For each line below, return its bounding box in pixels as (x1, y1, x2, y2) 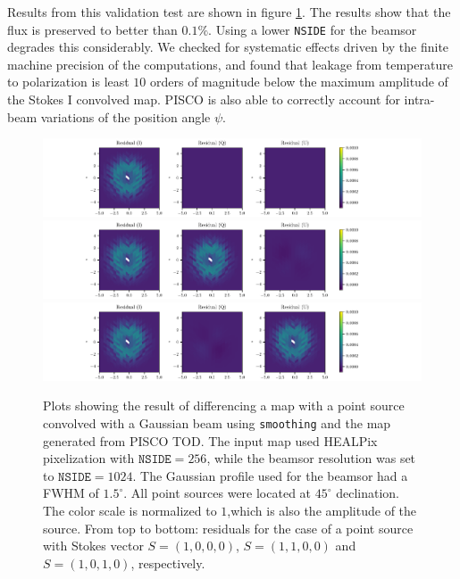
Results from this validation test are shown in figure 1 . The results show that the (7, 3, 451, 21)
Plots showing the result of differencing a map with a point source (43, 396, 405, 415)
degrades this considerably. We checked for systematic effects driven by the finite (7, 37, 449, 56)
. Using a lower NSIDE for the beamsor (208, 20, 417, 38)
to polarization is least (7, 72, 130, 91)
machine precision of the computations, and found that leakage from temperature (7, 54, 453, 73)
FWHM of (43, 484, 99, 502)
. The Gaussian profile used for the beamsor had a (132, 466, 408, 484)
